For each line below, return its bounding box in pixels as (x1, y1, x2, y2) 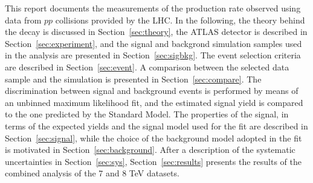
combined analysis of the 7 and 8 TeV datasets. (5, 167, 179, 179)
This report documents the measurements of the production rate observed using (5, 2, 301, 14)
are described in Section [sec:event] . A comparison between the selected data (5, 60, 289, 73)
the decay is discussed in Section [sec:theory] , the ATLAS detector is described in (5, 25, 308, 38)
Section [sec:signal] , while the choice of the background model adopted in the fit (5, 131, 302, 144)
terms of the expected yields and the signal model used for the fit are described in (5, 119, 308, 132)
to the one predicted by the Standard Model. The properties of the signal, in (5, 108, 289, 120)
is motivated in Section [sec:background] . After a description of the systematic (5, 143, 295, 156)
